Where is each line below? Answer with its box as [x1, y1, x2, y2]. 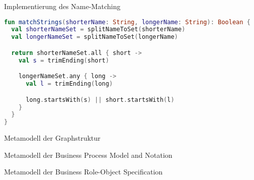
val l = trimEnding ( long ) [25, 80, 113, 88]
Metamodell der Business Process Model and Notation [4, 149, 173, 160]
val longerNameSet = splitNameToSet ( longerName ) [11, 33, 178, 41]
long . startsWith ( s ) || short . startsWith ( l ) [25, 96, 175, 103]
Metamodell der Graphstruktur [4, 133, 101, 143]
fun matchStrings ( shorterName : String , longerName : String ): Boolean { [4, 18, 250, 26]
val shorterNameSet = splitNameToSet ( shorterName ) [11, 26, 186, 33]
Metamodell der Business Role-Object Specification [4, 166, 163, 177]
